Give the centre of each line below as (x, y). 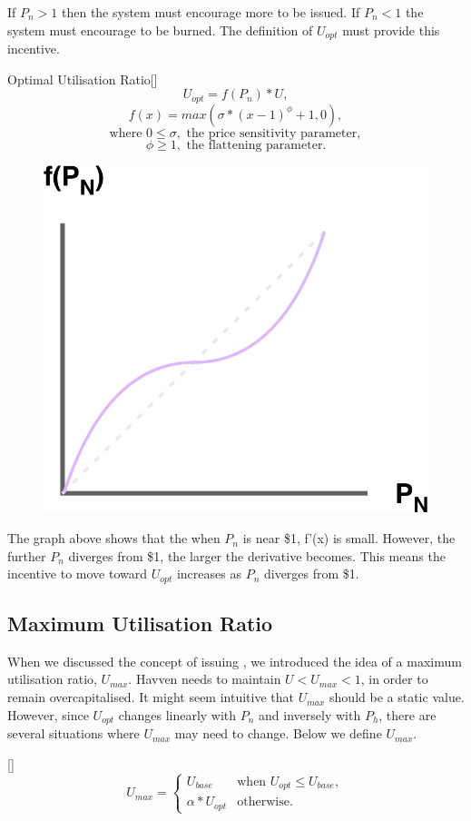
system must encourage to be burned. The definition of (160, 30)
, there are (407, 714)
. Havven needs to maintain (205, 679)
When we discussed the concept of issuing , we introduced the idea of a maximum (235, 661)
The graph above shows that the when (114, 538)
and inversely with (310, 714)
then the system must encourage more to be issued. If (211, 12)
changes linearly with (177, 714)
